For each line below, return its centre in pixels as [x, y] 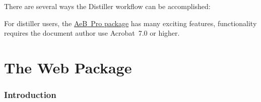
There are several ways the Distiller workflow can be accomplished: [107, 6]
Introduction [30, 95]
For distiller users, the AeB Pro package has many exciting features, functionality [130, 23]
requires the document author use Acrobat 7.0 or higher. [92, 33]
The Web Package [68, 67]
